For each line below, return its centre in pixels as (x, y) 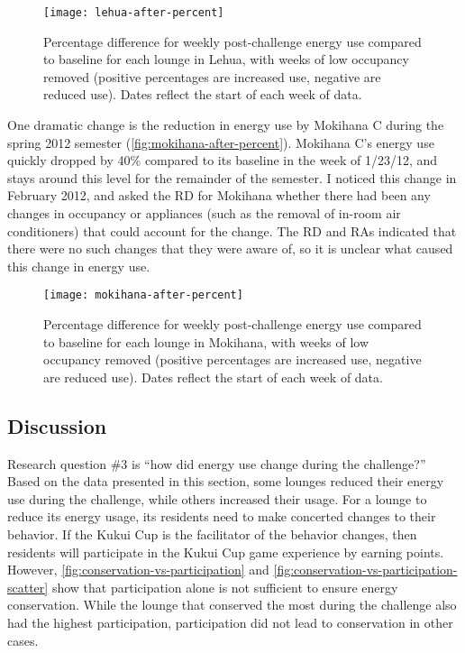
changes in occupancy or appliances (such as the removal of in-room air (204, 213)
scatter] (28, 587)
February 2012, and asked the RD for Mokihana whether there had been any (219, 195)
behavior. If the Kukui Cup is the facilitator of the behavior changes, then (212, 533)
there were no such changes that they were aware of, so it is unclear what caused (230, 248)
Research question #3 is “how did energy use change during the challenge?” (217, 463)
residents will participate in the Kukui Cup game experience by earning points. (226, 552)
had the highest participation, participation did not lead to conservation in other (230, 622)
